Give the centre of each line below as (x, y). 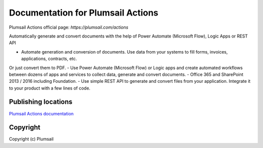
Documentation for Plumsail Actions (84, 13)
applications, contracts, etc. (49, 59)
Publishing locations (41, 102)
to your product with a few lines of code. (50, 88)
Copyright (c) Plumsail (31, 139)
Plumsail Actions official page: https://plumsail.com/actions (69, 27)
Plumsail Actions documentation (41, 113)
